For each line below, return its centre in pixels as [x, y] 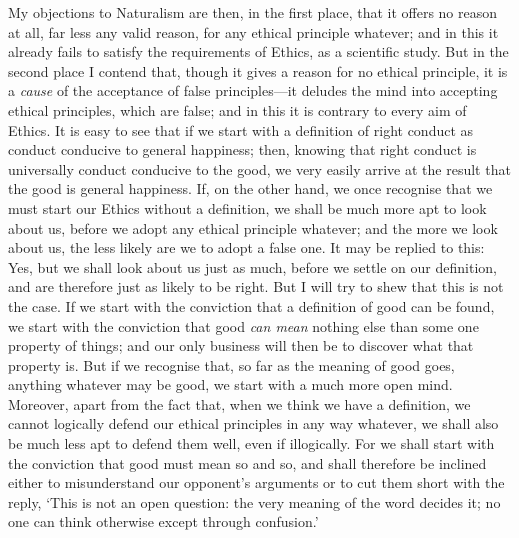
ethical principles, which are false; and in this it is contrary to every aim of [237, 109]
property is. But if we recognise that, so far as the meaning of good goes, [231, 364]
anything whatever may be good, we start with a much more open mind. [230, 384]
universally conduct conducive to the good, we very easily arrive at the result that [259, 168]
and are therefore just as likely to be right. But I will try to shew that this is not [256, 286]
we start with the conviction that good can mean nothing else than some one [243, 325]
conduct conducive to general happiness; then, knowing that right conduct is [242, 149]
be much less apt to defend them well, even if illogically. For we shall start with [251, 443]
